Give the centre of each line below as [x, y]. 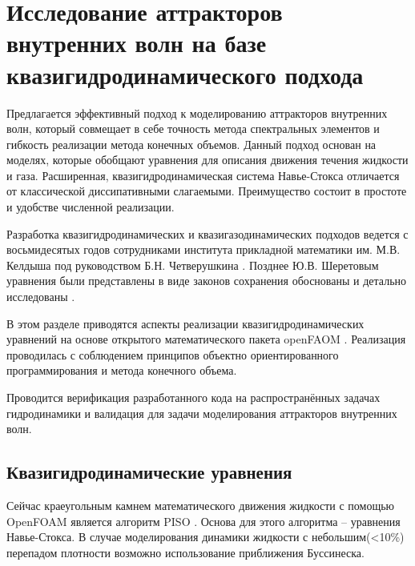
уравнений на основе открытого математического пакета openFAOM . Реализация [206, 339]
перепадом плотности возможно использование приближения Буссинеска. [185, 552]
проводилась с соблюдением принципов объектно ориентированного [173, 354]
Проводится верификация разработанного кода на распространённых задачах [193, 397]
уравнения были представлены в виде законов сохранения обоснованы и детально [207, 281]
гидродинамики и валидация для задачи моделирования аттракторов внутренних [202, 413]
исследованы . [41, 297]
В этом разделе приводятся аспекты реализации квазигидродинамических [185, 323]
